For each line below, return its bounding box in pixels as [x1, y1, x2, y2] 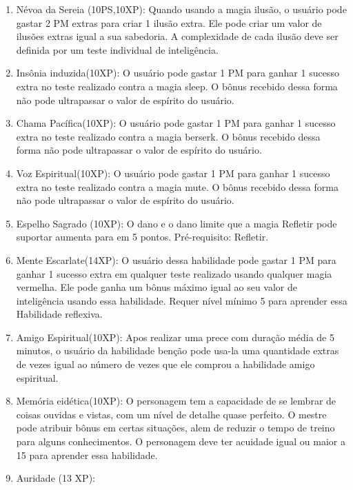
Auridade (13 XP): [16, 471, 95, 485]
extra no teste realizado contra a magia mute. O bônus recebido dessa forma [16, 179, 339, 194]
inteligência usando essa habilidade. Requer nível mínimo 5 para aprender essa [16, 293, 347, 307]
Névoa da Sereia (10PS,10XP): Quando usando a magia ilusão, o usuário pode [16, 2, 347, 16]
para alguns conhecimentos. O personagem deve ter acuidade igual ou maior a [16, 434, 345, 449]
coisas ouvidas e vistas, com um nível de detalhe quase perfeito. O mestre [16, 407, 327, 421]
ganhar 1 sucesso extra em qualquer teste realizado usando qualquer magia [16, 266, 332, 280]
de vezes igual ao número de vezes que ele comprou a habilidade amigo [16, 357, 315, 371]
